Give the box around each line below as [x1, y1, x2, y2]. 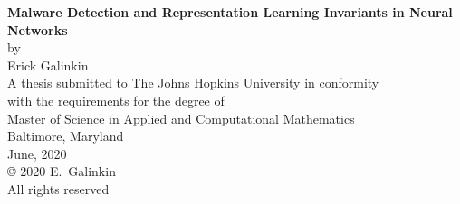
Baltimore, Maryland [7, 126, 124, 145]
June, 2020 [7, 144, 67, 162]
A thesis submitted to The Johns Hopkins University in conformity [7, 73, 379, 92]
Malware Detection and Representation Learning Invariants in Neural [7, 3, 453, 21]
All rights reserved [7, 179, 110, 198]
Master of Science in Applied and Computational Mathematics [7, 108, 355, 127]
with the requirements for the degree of [7, 90, 225, 109]
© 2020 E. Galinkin [7, 162, 116, 181]
